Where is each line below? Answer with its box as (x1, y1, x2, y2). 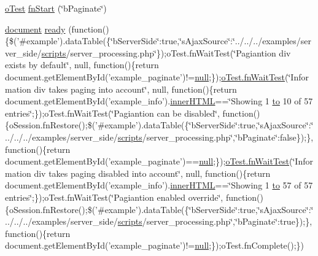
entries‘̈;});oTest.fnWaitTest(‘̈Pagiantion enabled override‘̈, (5, 190, 223, 203)
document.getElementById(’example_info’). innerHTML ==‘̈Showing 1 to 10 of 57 (5, 95, 313, 107)
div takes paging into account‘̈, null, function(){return (34, 82, 237, 95)
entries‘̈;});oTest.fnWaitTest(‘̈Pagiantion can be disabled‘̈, (5, 106, 220, 119)
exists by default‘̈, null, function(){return (5, 58, 159, 71)
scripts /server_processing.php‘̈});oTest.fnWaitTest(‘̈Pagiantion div (41, 46, 291, 59)
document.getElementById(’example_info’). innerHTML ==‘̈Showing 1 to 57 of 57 (5, 179, 313, 192)
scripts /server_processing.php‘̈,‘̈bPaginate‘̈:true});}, (117, 215, 312, 228)
